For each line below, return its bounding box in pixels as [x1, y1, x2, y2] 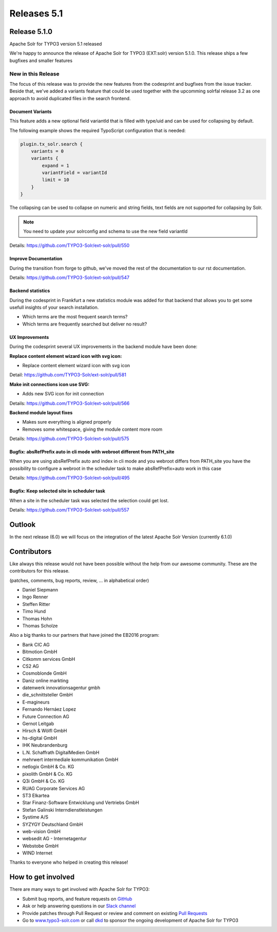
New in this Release [9, 70, 60, 77]
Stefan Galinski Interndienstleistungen [22, 807, 103, 813]
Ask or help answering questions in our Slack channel [22, 903, 136, 909]
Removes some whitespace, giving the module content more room [22, 426, 163, 432]
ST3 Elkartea [22, 792, 50, 798]
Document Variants [9, 108, 52, 115]
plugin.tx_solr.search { [20, 141, 83, 147]
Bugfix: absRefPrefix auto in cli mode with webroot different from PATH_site [9, 449, 174, 455]
